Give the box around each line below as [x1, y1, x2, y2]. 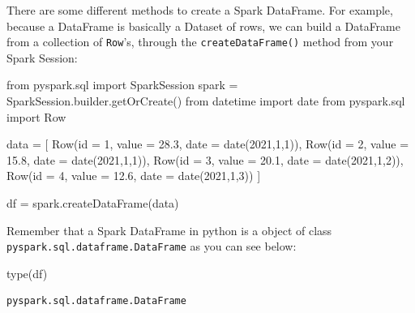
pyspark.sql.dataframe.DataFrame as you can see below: [6, 238, 297, 255]
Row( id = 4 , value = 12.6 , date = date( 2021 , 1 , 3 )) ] [6, 167, 261, 184]
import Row [6, 108, 66, 125]
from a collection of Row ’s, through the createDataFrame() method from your [6, 33, 394, 50]
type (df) [6, 264, 48, 281]
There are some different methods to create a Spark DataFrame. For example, [6, 2, 393, 18]
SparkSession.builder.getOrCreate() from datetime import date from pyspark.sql [6, 92, 405, 109]
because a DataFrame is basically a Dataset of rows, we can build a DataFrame [6, 17, 400, 34]
